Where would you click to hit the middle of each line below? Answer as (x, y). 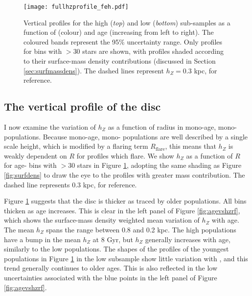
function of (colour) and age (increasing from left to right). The (119, 32)
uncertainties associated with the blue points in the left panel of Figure (111, 277)
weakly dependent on (35, 155)
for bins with (43, 51)
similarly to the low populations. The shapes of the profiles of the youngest (116, 249)
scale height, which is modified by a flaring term (76, 146)
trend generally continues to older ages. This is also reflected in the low (111, 268)
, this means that (191, 146)
